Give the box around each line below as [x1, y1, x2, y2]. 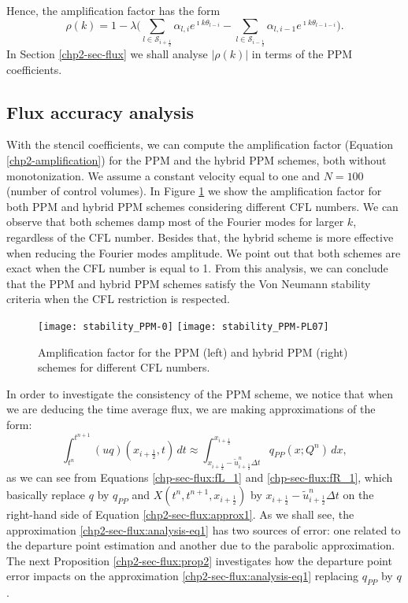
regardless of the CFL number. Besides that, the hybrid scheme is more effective [6, 228, 394, 245]
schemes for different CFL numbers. [38, 359, 210, 375]
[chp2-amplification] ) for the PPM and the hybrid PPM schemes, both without [6, 151, 387, 168]
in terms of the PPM [251, 45, 353, 61]
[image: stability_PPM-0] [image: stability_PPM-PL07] [38, 320, 329, 332]
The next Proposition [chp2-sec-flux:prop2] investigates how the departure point [6, 552, 392, 568]
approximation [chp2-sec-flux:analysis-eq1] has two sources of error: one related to [6, 521, 401, 538]
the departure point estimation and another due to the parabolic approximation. [6, 537, 395, 553]
